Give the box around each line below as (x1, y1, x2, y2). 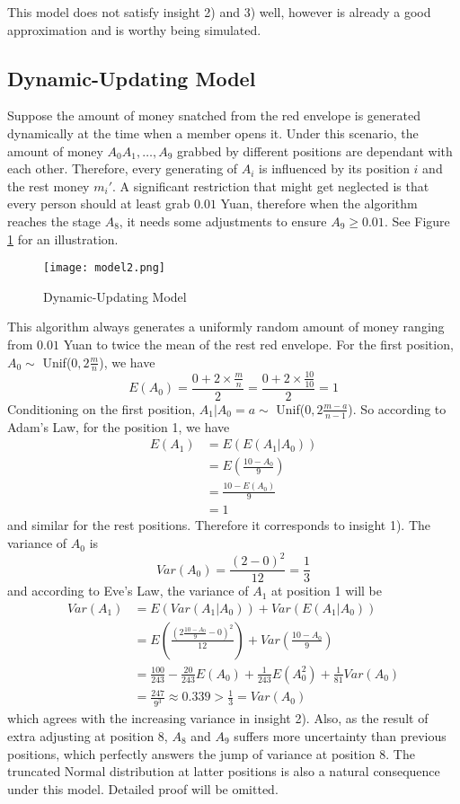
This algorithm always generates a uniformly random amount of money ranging (7, 317, 445, 336)
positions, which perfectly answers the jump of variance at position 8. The (7, 744, 415, 763)
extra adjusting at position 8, (7, 726, 168, 745)
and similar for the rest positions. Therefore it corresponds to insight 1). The (7, 516, 430, 535)
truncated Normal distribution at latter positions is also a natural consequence (7, 762, 440, 781)
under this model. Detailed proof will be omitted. (7, 779, 279, 798)
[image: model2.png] (43, 261, 166, 275)
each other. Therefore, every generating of (7, 159, 238, 178)
